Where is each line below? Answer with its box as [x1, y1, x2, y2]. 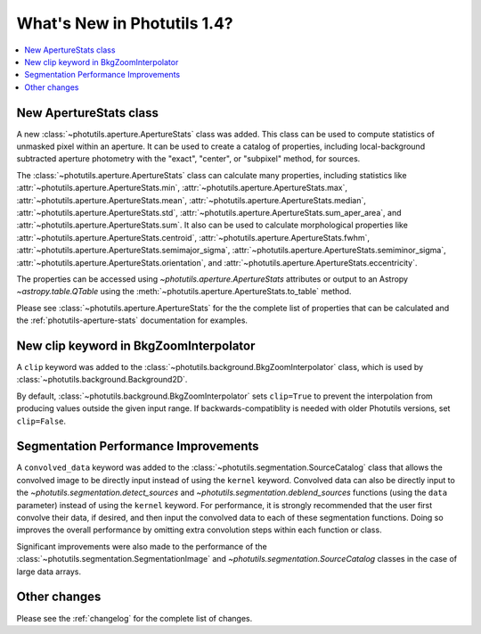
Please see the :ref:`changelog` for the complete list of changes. [16, 613, 253, 623]
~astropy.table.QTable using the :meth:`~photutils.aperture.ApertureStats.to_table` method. [16, 286, 352, 297]
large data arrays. [16, 566, 82, 577]
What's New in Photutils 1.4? [16, 13, 233, 33]
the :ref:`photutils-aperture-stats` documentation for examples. [16, 315, 249, 325]
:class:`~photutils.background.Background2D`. [16, 375, 188, 385]
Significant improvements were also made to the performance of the [16, 540, 267, 552]
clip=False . [16, 416, 67, 426]
